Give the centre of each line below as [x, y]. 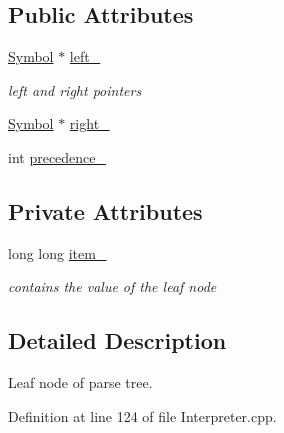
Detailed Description [117, 340]
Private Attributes [105, 210]
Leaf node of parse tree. [80, 382]
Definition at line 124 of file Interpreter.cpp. [142, 415]
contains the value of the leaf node [112, 286]
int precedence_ [57, 156]
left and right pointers [75, 89]
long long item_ [57, 252]
